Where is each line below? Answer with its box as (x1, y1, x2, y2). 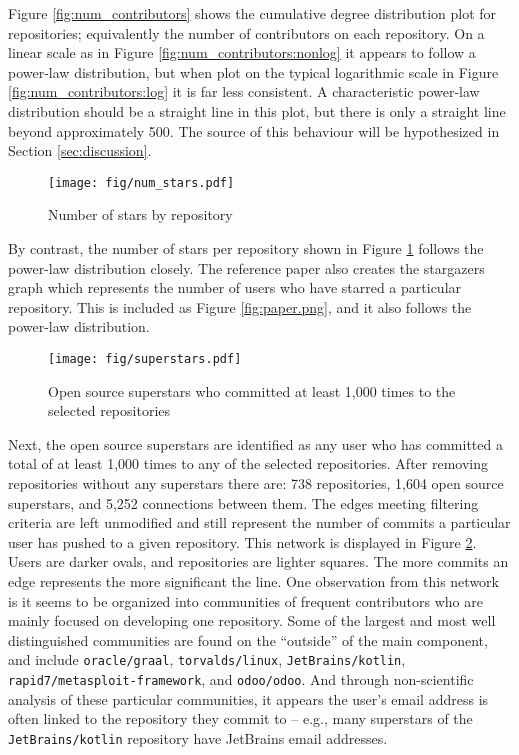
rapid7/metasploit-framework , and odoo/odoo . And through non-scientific (8, 669, 474, 689)
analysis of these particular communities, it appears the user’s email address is (8, 688, 489, 709)
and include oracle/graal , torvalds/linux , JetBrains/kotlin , (8, 649, 406, 670)
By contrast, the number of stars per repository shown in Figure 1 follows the (8, 238, 484, 258)
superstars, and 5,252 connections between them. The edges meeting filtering (8, 492, 479, 513)
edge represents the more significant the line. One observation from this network (8, 570, 499, 591)
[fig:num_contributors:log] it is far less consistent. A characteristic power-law (8, 81, 480, 102)
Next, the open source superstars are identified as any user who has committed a (8, 433, 503, 454)
